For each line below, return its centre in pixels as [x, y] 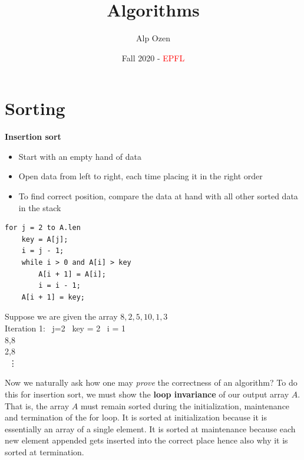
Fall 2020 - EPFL [153, 57]
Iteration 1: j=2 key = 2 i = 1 [65, 328]
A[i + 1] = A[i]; [72, 274]
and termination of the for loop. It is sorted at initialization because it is [136, 417]
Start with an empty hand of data [80, 156]
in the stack [40, 207]
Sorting [35, 108]
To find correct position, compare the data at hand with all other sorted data [158, 196]
